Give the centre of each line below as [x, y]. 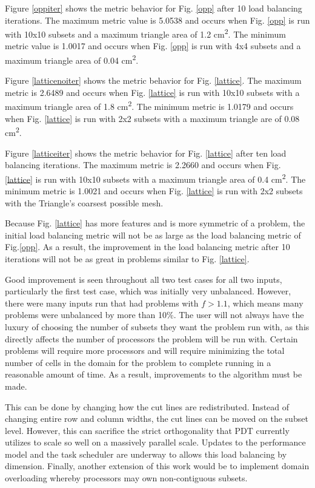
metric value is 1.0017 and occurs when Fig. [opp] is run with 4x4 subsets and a [153, 46]
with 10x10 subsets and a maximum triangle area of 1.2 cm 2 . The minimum [145, 33]
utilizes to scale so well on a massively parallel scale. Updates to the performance [155, 442]
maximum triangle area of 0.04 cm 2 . [72, 59]
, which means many [265, 303]
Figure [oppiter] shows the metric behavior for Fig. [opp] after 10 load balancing [154, 8]
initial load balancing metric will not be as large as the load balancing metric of [153, 235]
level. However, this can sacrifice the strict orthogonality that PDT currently [147, 430]
